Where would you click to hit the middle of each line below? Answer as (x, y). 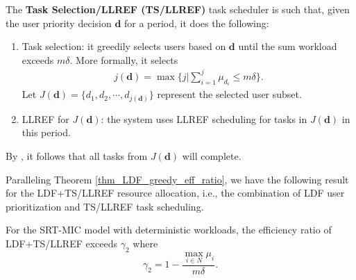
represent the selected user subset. (229, 94)
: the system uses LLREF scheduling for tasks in (204, 118)
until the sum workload (288, 46)
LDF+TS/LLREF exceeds (62, 244)
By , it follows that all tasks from (77, 156)
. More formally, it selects (124, 59)
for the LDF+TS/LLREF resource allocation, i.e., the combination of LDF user (175, 193)
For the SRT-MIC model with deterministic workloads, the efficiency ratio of (169, 230)
